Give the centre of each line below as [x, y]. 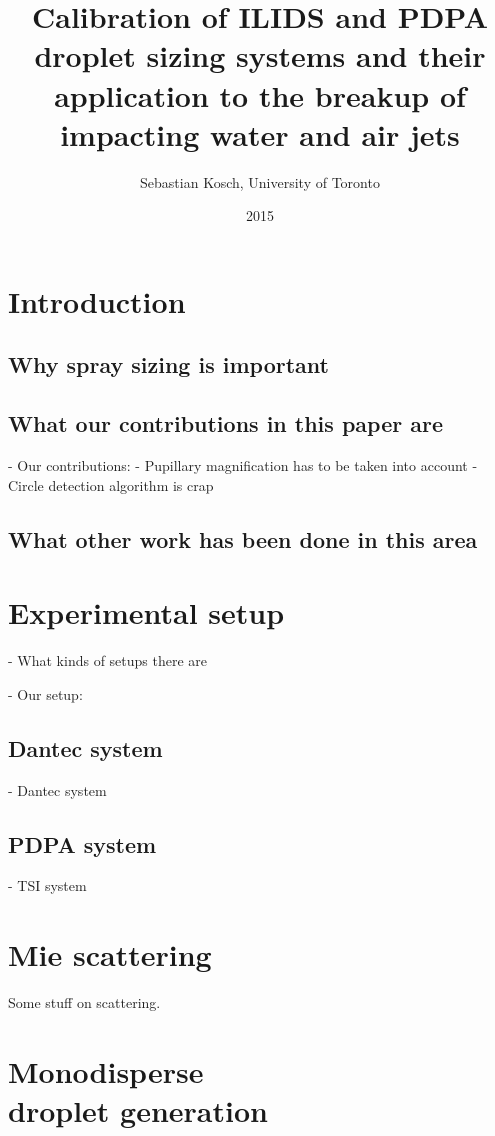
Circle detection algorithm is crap [111, 484]
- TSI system [47, 885]
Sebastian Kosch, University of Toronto [260, 181]
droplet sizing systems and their [260, 55]
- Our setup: [45, 693]
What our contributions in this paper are [225, 423]
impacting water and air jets [260, 133]
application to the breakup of [260, 94]
